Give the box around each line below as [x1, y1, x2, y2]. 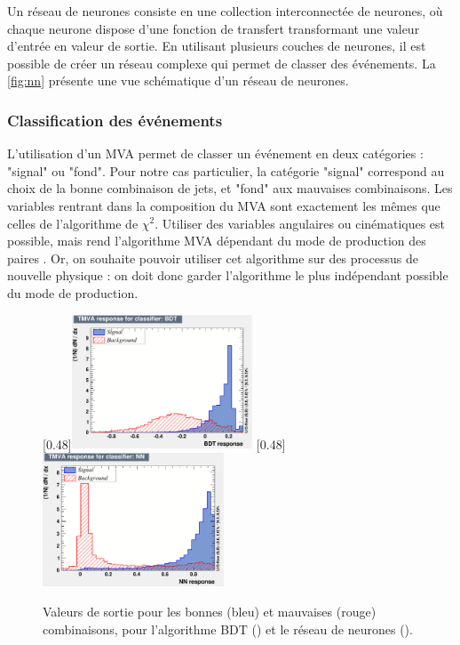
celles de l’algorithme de [7, 214, 139, 232]
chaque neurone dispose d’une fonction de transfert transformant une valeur [7, 19, 420, 37]
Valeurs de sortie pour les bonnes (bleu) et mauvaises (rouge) [43, 602, 377, 620]
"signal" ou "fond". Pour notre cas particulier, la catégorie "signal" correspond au [7, 161, 445, 180]
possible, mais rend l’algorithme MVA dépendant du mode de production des [7, 231, 426, 250]
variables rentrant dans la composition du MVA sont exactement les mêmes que [7, 196, 440, 214]
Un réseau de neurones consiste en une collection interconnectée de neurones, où [7, 2, 443, 20]
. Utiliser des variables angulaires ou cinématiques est [155, 214, 446, 232]
